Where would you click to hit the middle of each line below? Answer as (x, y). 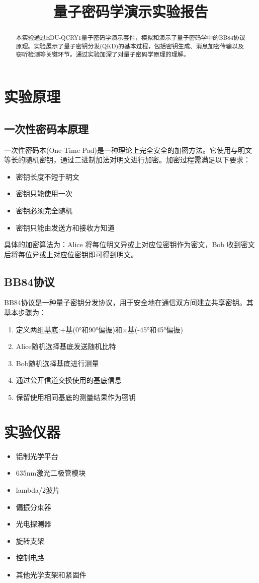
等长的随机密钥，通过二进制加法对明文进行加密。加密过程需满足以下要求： (127, 160)
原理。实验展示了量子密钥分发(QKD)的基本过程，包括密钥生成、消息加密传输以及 (130, 46)
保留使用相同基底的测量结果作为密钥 (76, 397)
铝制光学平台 (37, 456)
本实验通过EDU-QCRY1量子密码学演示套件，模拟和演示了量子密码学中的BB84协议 (131, 38)
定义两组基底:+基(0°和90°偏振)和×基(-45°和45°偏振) (99, 329)
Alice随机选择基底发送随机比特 (66, 346)
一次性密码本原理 (46, 128)
